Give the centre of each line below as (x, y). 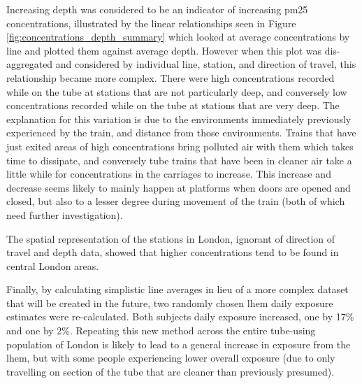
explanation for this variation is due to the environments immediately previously (179, 119)
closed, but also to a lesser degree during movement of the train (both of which (176, 201)
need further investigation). (65, 214)
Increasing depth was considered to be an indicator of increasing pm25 (157, 9)
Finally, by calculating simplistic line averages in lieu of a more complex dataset (178, 289)
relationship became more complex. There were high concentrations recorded (171, 77)
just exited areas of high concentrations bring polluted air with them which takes (180, 146)
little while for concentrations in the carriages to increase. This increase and (169, 174)
